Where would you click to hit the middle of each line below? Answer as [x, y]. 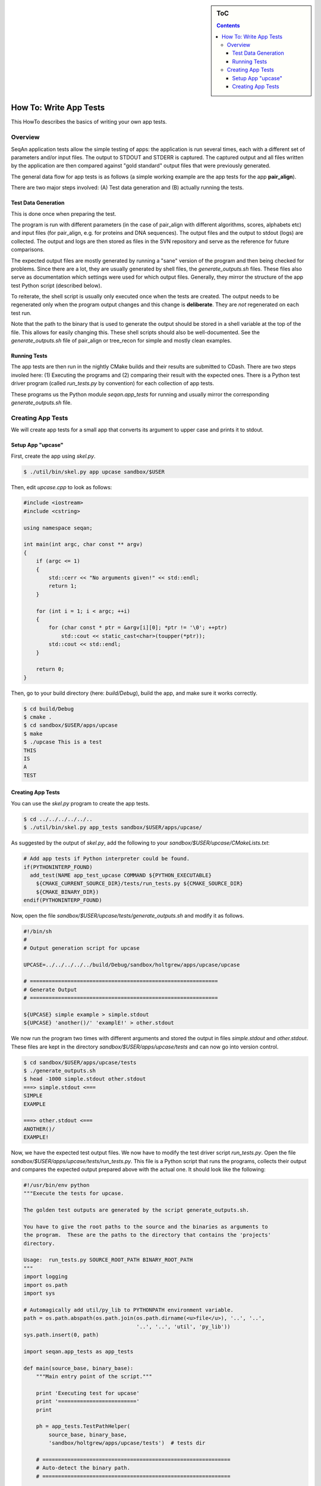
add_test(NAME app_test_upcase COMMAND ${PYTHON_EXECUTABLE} [121, 875]
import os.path [45, 1285]
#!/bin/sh [38, 931]
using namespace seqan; [58, 528]
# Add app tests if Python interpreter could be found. [107, 859]
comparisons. [28, 250]
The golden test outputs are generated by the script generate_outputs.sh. [136, 1210]
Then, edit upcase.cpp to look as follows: [62, 487]
